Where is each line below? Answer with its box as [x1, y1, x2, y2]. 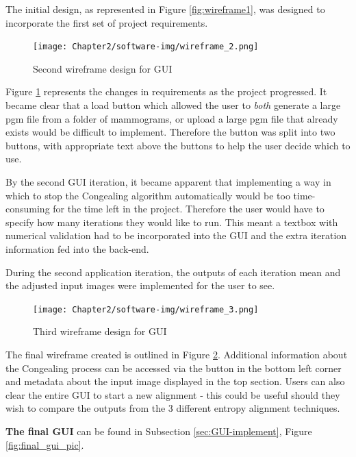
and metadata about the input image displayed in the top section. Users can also [5, 374, 345, 388]
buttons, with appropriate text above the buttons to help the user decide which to [5, 138, 351, 152]
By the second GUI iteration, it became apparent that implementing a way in [5, 175, 331, 188]
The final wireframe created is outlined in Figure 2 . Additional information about [5, 347, 348, 361]
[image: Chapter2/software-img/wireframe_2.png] [33, 42, 259, 52]
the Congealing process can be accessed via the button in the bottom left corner [5, 360, 342, 375]
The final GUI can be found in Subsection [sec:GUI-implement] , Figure [5, 423, 312, 438]
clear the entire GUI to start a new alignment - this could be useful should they [5, 387, 340, 402]
